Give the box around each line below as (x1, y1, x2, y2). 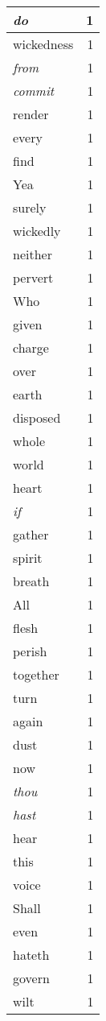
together (13, 665, 59, 684)
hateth (13, 945, 50, 964)
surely (13, 198, 47, 217)
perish (13, 642, 47, 660)
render (13, 105, 49, 123)
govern (13, 969, 50, 987)
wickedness (13, 35, 74, 53)
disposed (13, 408, 61, 427)
